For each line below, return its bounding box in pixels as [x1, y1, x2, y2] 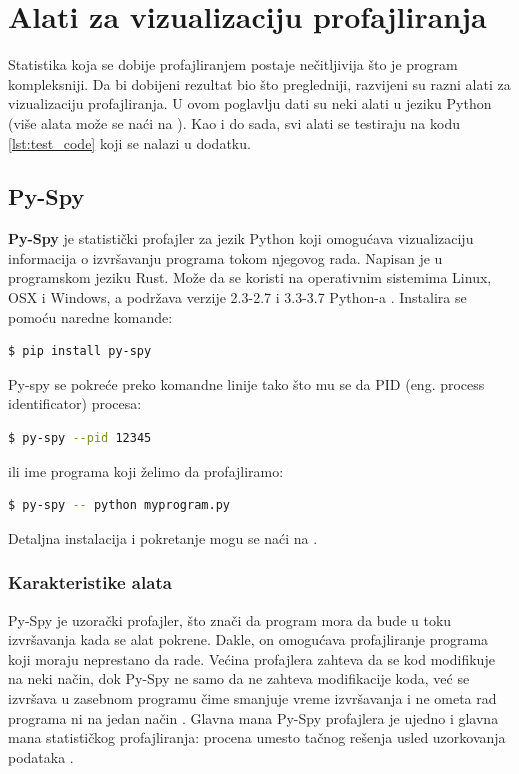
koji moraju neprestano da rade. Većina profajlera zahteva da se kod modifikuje [8, 648, 495, 669]
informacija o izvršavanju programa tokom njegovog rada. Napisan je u [8, 247, 443, 268]
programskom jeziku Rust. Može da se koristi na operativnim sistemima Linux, [8, 267, 492, 288]
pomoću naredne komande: [8, 306, 173, 327]
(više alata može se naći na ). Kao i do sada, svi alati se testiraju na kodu [8, 112, 460, 133]
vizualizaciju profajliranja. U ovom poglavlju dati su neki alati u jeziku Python [8, 93, 492, 114]
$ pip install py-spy [8, 344, 152, 359]
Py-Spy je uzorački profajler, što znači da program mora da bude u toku [8, 609, 452, 630]
